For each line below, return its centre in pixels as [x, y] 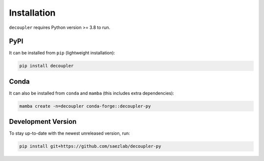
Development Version [43, 122]
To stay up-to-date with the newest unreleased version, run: [70, 133]
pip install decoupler [46, 66]
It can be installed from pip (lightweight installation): [62, 53]
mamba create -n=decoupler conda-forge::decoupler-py [85, 106]
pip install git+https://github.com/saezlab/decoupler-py [90, 146]
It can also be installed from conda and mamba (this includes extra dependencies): [92, 93]
